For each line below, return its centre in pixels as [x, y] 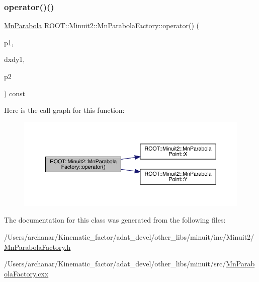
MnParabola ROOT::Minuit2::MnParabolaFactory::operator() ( [102, 25]
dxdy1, [15, 59]
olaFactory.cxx [26, 273]
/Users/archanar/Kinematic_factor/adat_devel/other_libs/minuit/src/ [115, 264]
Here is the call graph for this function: [64, 110]
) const [15, 93]
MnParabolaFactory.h [37, 246]
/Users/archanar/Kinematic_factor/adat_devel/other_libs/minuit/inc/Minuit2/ [129, 236]
